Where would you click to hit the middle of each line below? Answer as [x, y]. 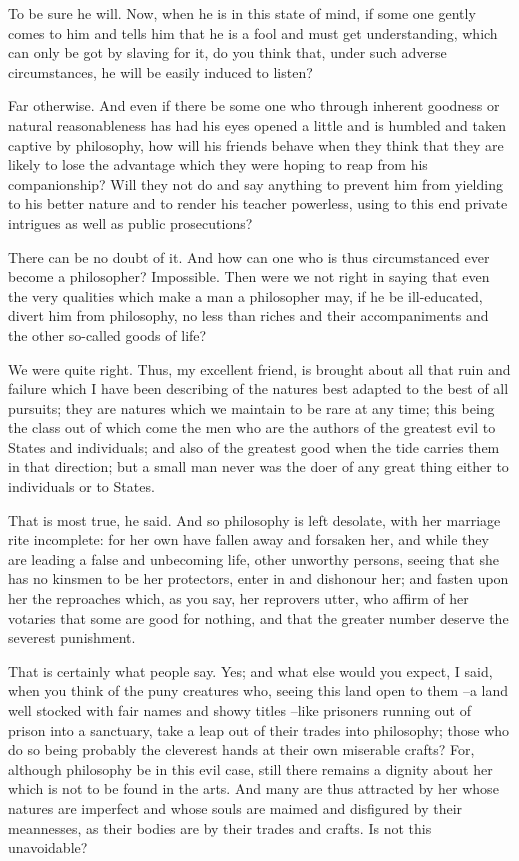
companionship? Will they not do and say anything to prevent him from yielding [255, 183]
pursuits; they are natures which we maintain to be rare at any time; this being [251, 407]
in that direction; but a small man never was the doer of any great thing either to [258, 466]
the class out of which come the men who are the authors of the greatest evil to [252, 427]
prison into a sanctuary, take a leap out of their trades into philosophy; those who [259, 729]
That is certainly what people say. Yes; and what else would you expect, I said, [250, 670]
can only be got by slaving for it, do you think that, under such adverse [227, 52]
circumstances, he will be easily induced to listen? [160, 71]
